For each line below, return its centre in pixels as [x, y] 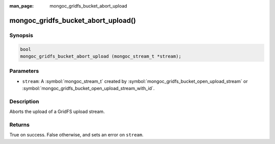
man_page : [22, 6]
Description [24, 101]
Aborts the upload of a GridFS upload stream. [57, 111]
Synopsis [21, 35]
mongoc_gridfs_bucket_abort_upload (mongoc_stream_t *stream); [101, 56]
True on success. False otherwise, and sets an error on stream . [76, 135]
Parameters [24, 71]
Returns [20, 125]
